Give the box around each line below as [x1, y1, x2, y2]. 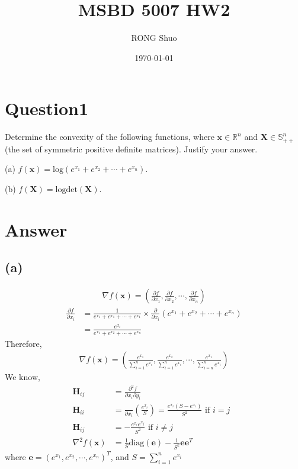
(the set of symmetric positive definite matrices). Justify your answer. [5, 142, 258, 155]
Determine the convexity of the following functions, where [5, 130, 214, 143]
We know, [5, 371, 40, 383]
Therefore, [5, 337, 42, 349]
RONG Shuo [131, 31, 177, 44]
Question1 [5, 96, 89, 120]
